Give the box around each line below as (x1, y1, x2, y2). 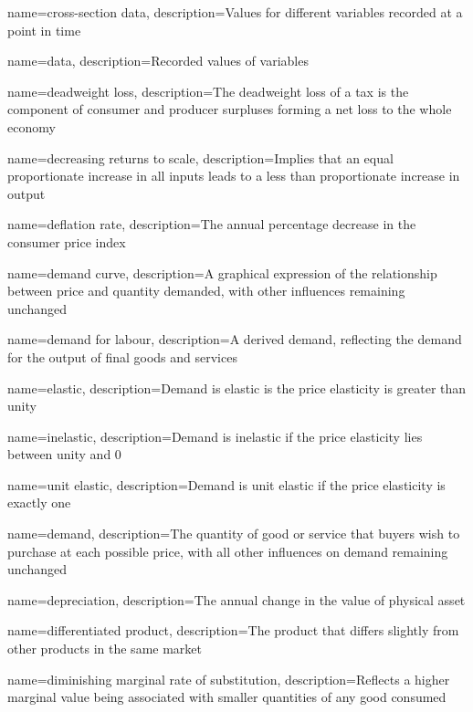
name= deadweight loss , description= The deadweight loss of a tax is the (7, 81, 409, 100)
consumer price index (7, 232, 126, 251)
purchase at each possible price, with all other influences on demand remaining (7, 541, 448, 560)
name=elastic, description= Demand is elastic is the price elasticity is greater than (7, 378, 467, 397)
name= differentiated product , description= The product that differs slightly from (7, 621, 459, 640)
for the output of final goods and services (7, 347, 237, 366)
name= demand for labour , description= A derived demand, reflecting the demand (7, 330, 462, 349)
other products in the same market (7, 639, 202, 658)
